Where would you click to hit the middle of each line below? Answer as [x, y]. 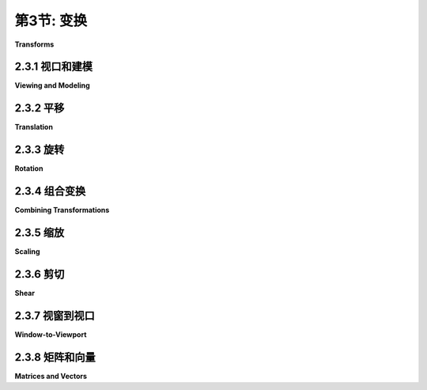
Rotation [29, 168]
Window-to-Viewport [51, 334]
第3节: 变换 [51, 21]
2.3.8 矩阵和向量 [55, 357]
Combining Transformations [62, 210]
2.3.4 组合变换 [50, 191]
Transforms [34, 44]
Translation [34, 127]
